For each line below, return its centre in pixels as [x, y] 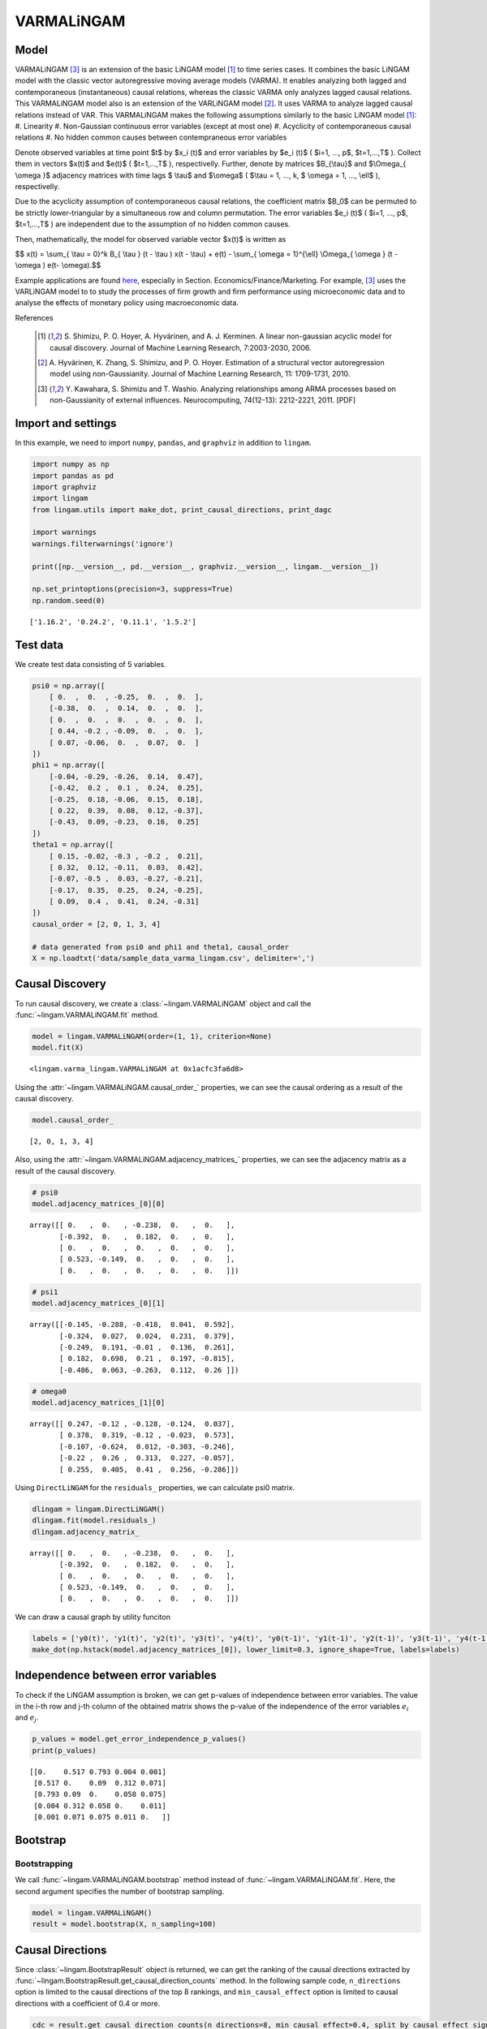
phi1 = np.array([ [69, 765]
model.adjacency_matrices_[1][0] [99, 1403]
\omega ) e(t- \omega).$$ [58, 265]
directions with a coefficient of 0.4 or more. [88, 2003]
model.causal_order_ [73, 1120]
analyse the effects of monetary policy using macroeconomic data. [127, 303]
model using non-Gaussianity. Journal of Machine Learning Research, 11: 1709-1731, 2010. [200, 374]
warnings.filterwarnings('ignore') [103, 543]
